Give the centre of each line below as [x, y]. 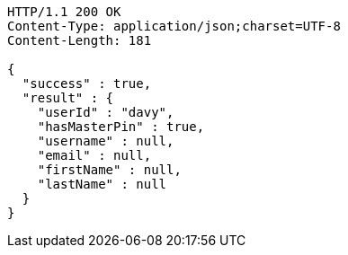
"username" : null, [106, 141]
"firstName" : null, [109, 170]
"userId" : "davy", [106, 112]
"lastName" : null [102, 184]
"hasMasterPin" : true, [121, 127]
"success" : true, [87, 84]
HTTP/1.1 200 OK [64, 12]
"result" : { [68, 98]
